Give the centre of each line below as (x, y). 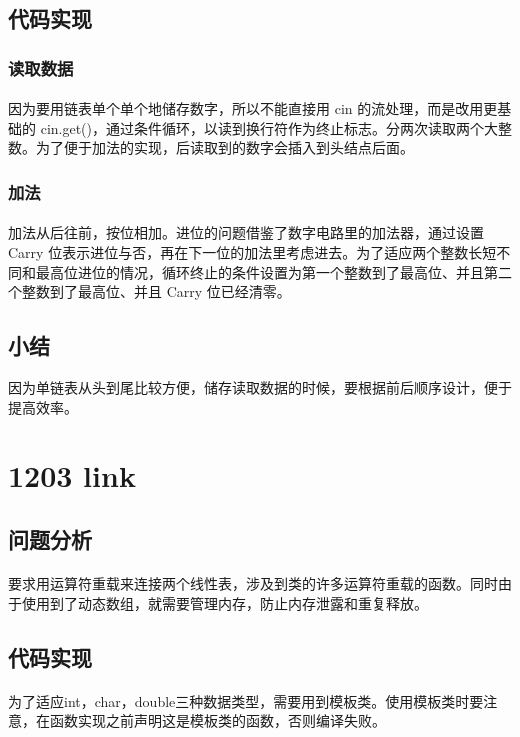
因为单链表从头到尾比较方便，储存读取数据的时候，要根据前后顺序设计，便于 (260, 387)
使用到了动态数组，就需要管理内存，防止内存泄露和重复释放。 (224, 602)
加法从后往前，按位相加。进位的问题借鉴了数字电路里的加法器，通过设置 (246, 232)
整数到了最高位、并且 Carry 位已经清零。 (156, 291)
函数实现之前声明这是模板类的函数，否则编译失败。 (217, 720)
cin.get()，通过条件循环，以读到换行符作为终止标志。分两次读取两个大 (269, 127)
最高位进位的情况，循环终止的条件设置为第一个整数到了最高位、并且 (259, 271)
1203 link (72, 475)
